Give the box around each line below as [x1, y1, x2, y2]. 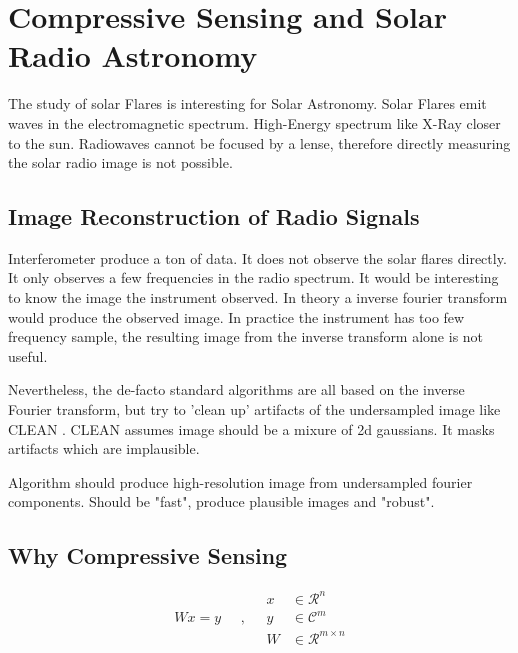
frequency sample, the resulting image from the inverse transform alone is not [8, 326, 484, 347]
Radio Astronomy [8, 35, 258, 76]
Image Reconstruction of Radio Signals [8, 201, 420, 232]
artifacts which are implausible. [8, 438, 200, 459]
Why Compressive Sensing [8, 540, 288, 571]
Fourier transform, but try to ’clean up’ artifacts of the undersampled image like [8, 399, 501, 420]
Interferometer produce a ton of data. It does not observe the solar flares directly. [8, 247, 507, 268]
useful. [8, 345, 48, 366]
